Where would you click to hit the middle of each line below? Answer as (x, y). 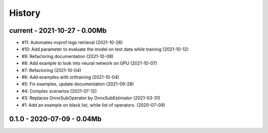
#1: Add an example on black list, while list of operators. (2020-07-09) (94, 105)
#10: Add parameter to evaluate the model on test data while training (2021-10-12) (105, 49)
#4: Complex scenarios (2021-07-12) (59, 91)
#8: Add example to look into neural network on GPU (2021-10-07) (89, 63)
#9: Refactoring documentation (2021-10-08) (67, 56)
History (25, 13)
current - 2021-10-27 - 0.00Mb (58, 31)
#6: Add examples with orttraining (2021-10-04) (70, 77)
